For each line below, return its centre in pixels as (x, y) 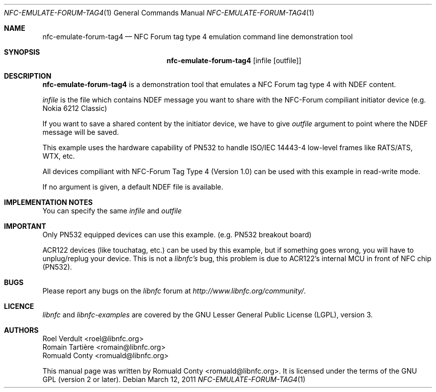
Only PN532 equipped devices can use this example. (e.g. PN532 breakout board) (177, 235)
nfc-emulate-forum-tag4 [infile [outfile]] (234, 60)
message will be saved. (81, 132)
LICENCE (19, 306)
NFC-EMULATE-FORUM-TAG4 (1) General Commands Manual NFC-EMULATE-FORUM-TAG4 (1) (159, 13)
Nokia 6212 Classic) (75, 108)
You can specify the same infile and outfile (112, 211)
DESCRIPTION (28, 76)
